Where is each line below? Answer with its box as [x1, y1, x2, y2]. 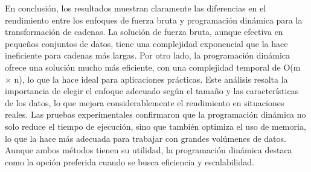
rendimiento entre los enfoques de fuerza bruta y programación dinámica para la [5, 13, 303, 26]
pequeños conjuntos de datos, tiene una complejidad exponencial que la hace [5, 37, 288, 49]
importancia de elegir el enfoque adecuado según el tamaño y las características [5, 84, 299, 97]
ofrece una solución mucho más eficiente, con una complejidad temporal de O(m [5, 60, 301, 73]
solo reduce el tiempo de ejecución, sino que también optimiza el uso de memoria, [5, 119, 306, 132]
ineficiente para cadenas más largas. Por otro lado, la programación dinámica [5, 49, 290, 62]
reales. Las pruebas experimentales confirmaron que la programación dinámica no [5, 108, 306, 121]
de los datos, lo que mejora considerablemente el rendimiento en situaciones [5, 96, 284, 109]
